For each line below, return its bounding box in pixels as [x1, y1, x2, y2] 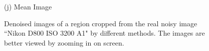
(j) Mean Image [4, 1, 52, 11]
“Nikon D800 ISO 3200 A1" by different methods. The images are [4, 28, 205, 38]
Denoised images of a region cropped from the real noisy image [4, 18, 197, 28]
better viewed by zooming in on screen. [4, 37, 124, 48]
